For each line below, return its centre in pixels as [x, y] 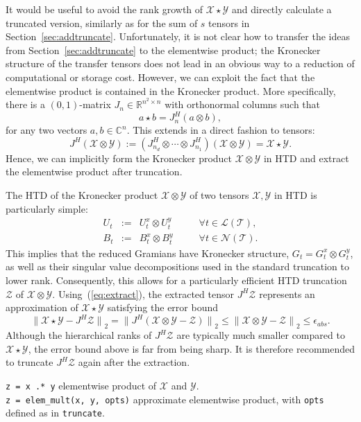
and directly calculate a [282, 9]
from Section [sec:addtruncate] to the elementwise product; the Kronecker [163, 50]
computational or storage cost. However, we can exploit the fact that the [160, 77]
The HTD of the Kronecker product [82, 195]
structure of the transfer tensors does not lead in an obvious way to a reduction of [180, 63]
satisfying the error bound [163, 307]
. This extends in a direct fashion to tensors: [221, 130]
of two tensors [219, 195]
